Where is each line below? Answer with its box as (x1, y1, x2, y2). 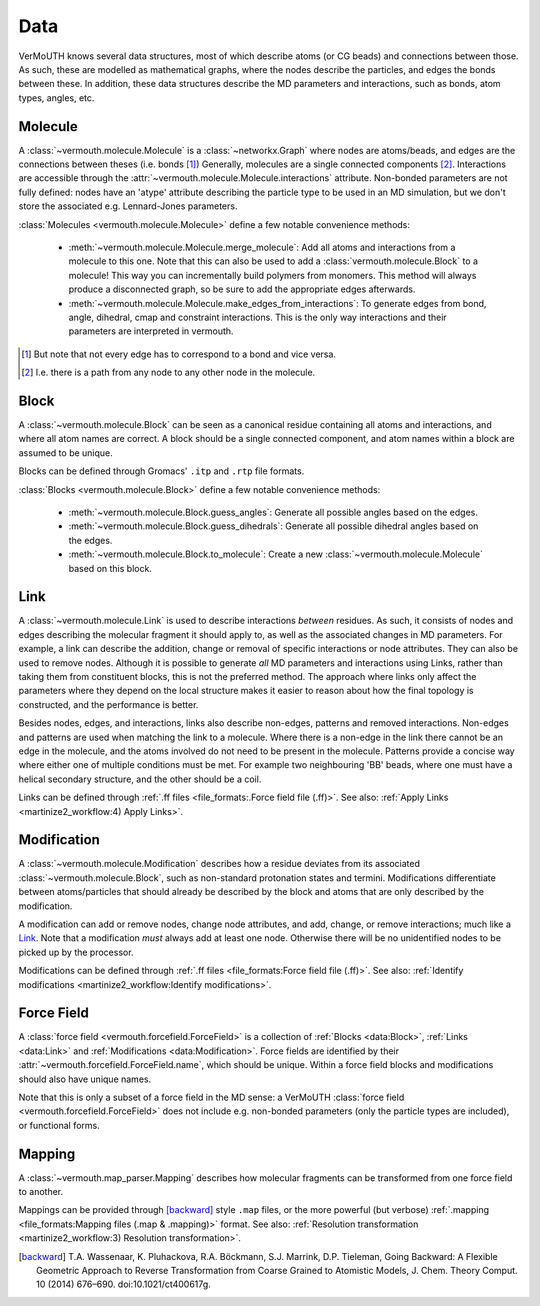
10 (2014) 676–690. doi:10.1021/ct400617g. (36, 1278, 212, 1290)
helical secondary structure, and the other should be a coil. (18, 773, 262, 785)
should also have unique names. (18, 1073, 152, 1085)
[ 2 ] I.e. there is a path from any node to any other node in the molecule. (21, 366, 316, 379)
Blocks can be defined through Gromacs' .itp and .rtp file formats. (18, 465, 305, 477)
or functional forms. (18, 1119, 100, 1131)
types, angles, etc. (18, 91, 95, 104)
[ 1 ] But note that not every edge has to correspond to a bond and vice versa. (21, 348, 337, 360)
